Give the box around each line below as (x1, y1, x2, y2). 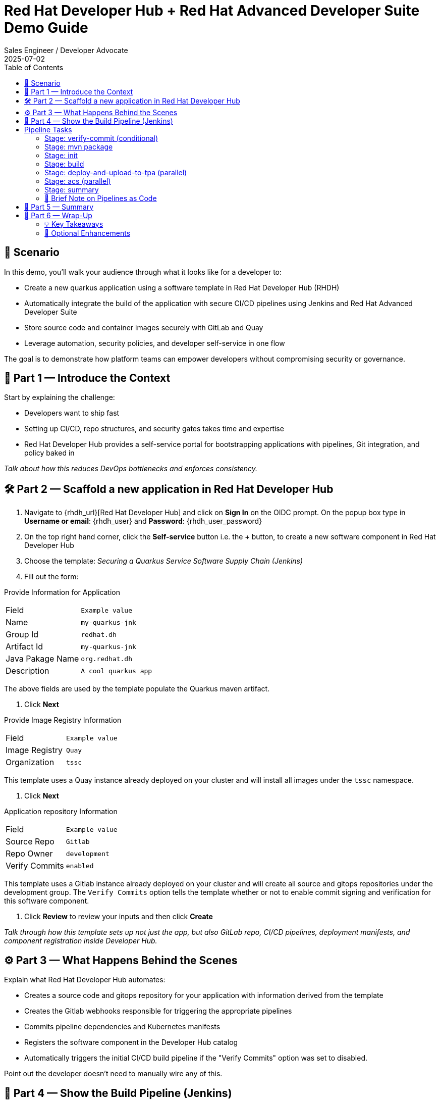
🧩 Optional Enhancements (44, 228, 131, 237)
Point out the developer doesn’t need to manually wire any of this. (4, 1069, 223, 1078)
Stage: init (44, 151, 78, 160)
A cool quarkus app (81, 667, 152, 675)
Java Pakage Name (6, 654, 79, 664)
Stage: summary (44, 185, 99, 194)
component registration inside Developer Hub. (4, 936, 157, 945)
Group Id (6, 629, 39, 640)
